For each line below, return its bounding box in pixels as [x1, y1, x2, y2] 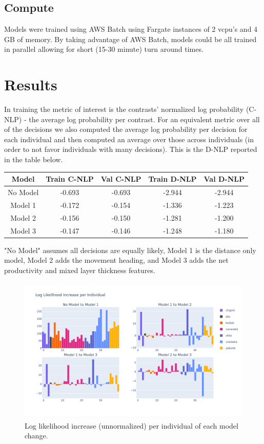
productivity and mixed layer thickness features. [4, 264, 155, 275]
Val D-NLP [204, 173, 245, 184]
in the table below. [4, 154, 63, 165]
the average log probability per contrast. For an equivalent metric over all [29, 113, 260, 124]
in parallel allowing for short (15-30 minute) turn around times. [4, 44, 204, 54]
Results [4, 74, 57, 95]
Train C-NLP [46, 173, 94, 184]
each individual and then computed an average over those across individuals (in [4, 133, 254, 144]
